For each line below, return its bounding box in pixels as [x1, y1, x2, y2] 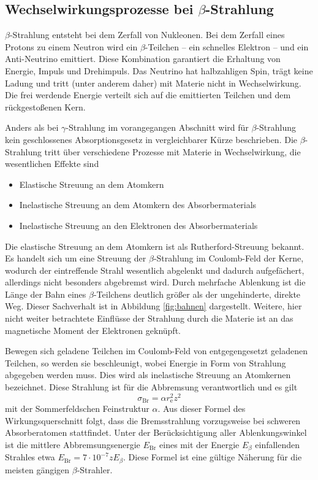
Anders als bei [5, 121, 59, 134]
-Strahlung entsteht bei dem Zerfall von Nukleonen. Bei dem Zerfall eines [9, 28, 285, 41]
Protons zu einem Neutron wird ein [5, 40, 138, 53]
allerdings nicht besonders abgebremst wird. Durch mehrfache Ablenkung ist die [5, 276, 306, 288]
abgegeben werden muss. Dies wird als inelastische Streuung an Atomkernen [5, 368, 291, 381]
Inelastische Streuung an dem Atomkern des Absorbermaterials [19, 198, 257, 211]
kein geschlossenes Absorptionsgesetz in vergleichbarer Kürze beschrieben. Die [5, 133, 297, 145]
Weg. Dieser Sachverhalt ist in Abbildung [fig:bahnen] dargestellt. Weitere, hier [5, 300, 302, 312]
